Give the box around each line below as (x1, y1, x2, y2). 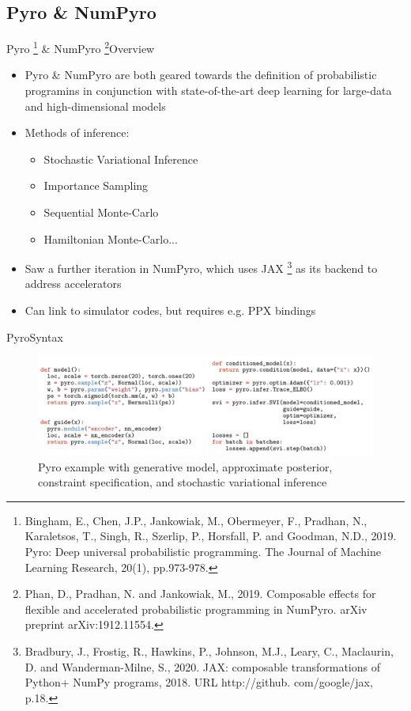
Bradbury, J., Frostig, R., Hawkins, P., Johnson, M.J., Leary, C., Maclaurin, (25, 643, 394, 660)
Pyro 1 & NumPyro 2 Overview (6, 38, 155, 56)
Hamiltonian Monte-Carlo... (43, 230, 178, 247)
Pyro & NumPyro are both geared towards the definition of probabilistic (25, 66, 377, 83)
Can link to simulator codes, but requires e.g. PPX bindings (25, 302, 316, 319)
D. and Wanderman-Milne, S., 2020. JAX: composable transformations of (25, 658, 380, 675)
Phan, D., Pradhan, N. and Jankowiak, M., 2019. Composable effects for (25, 585, 376, 602)
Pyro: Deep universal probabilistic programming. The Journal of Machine (25, 543, 381, 560)
